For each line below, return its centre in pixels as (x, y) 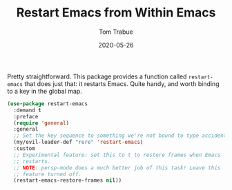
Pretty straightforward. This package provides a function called (97, 76)
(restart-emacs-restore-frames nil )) (68, 180)
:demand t (27, 110)
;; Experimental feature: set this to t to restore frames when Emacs (117, 155)
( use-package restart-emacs (48, 104)
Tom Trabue (116, 32)
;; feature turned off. (47, 174)
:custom (25, 149)
